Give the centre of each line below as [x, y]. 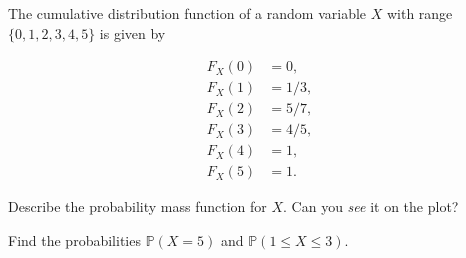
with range [419, 13]
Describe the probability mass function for [137, 206]
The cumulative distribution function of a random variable [187, 13]
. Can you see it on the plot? [371, 206]
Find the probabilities [74, 239]
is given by [132, 32]
